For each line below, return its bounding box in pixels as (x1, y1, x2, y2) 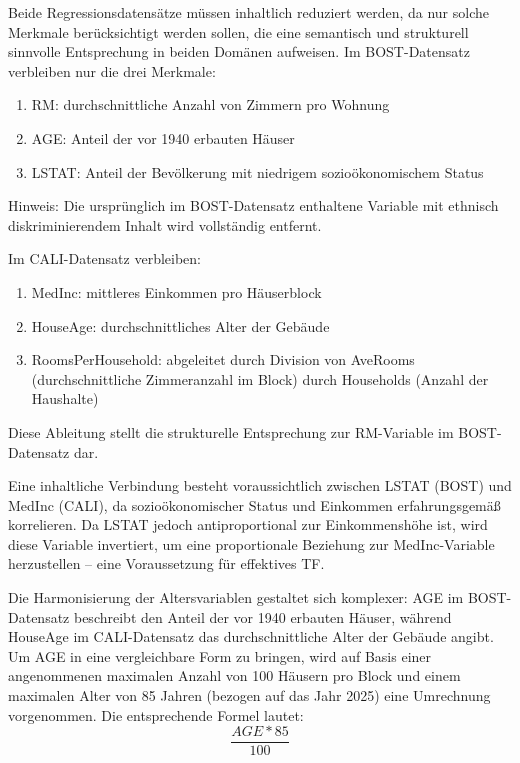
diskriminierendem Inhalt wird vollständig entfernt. (8, 214, 322, 235)
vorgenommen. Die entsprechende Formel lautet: (8, 704, 304, 725)
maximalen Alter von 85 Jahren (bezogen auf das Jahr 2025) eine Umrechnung (8, 685, 491, 706)
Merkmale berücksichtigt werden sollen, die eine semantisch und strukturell (8, 21, 469, 42)
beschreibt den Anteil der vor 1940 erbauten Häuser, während (73, 606, 452, 627)
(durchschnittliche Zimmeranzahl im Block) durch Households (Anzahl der (31, 368, 489, 389)
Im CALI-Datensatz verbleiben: (8, 248, 201, 269)
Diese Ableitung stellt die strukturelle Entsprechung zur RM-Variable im (8, 421, 454, 442)
